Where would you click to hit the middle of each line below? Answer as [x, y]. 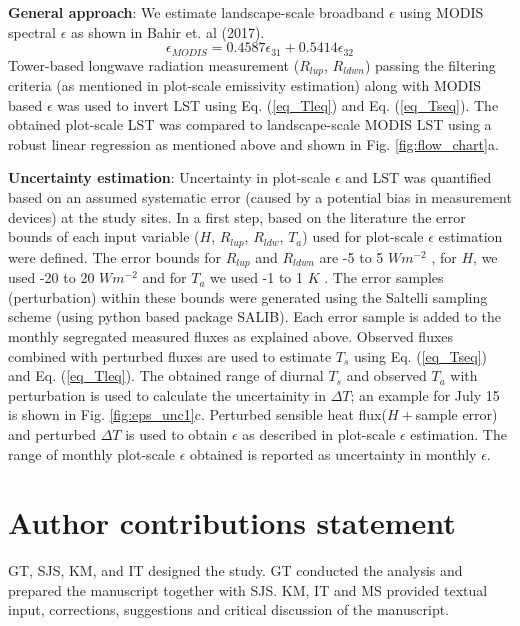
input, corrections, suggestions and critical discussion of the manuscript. [229, 609]
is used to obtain [176, 433]
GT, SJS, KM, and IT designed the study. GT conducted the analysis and [235, 570]
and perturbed [52, 433]
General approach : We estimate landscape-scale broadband [196, 12]
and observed [386, 375]
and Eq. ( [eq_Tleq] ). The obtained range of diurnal [166, 375]
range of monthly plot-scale [91, 453]
